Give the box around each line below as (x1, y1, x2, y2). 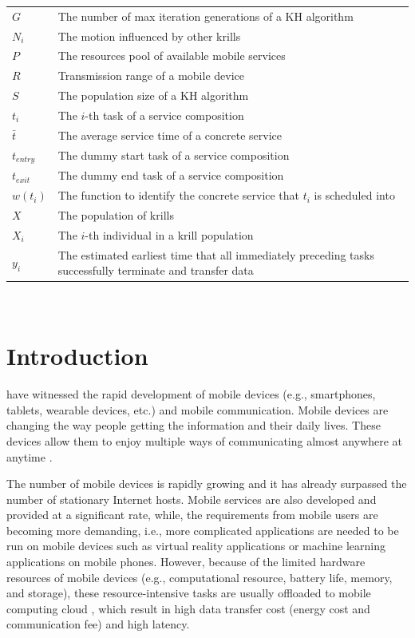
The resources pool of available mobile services (57, 47, 286, 64)
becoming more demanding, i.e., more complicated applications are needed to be (6, 521, 399, 538)
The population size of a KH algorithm (57, 87, 249, 104)
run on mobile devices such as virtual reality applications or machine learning (6, 537, 385, 554)
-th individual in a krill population (85, 226, 254, 243)
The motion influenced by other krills (57, 27, 241, 44)
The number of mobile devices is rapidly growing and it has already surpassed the (6, 475, 407, 492)
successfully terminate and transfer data (57, 262, 254, 279)
